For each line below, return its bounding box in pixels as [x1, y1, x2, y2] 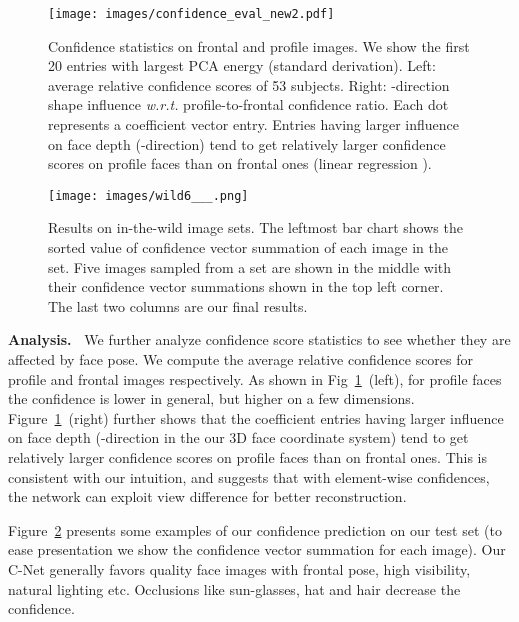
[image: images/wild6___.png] [48, 188, 249, 203]
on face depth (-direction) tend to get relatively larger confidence [48, 133, 446, 154]
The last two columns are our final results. [48, 295, 308, 316]
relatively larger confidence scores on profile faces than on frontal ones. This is [8, 447, 488, 467]
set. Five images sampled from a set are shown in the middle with [48, 256, 452, 277]
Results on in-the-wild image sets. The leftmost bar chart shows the [48, 217, 463, 238]
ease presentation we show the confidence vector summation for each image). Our [8, 539, 506, 560]
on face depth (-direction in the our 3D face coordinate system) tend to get [8, 427, 469, 448]
